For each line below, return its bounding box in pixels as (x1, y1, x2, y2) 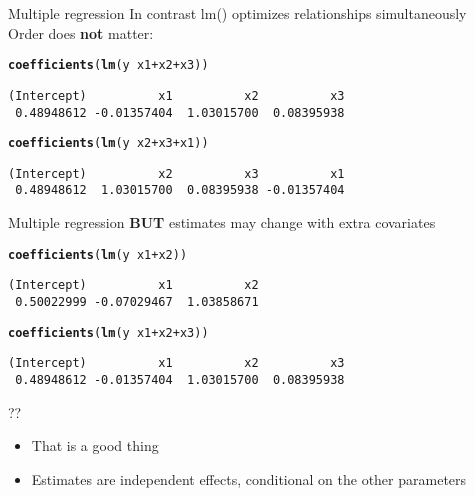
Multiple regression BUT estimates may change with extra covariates (8, 212, 436, 233)
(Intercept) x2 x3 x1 (8, 166, 345, 181)
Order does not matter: (8, 22, 154, 43)
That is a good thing (31, 435, 159, 456)
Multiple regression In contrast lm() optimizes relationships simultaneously (8, 3, 467, 23)
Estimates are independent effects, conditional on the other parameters (31, 468, 467, 489)
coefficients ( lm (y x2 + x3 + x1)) (8, 136, 209, 151)
